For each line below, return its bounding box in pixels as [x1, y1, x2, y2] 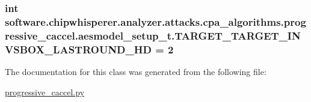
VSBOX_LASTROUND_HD [5, 41, 152, 56]
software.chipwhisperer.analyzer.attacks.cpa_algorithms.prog [5, 14, 306, 29]
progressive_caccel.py [5, 85, 85, 98]
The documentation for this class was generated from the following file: [5, 65, 266, 77]
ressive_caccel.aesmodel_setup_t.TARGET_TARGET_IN [5, 28, 301, 43]
